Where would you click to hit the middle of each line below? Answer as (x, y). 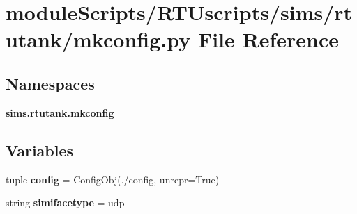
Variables (40, 150)
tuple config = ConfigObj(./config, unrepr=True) (113, 179)
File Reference (268, 39)
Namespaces (50, 83)
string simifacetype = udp (65, 203)
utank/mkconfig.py (98, 39)
